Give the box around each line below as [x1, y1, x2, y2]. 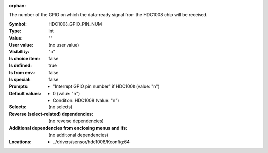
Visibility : [9, 49, 30, 54]
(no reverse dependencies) [48, 118, 104, 124]
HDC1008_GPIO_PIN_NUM [48, 21, 102, 27]
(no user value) [48, 42, 79, 48]
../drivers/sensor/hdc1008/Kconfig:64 [53, 139, 130, 145]
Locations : [9, 139, 32, 145]
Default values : [9, 90, 42, 96]
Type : [9, 28, 22, 34]
